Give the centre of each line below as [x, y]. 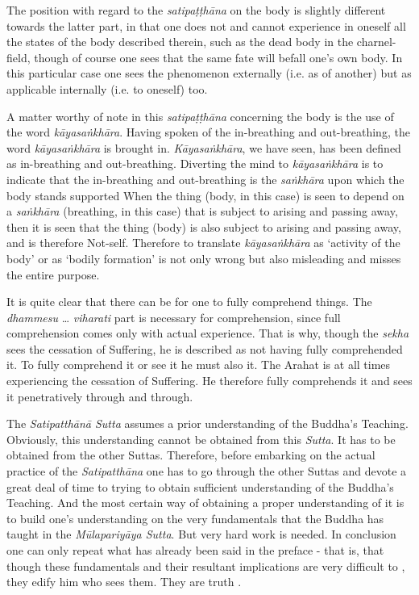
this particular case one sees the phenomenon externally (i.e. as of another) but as [209, 73]
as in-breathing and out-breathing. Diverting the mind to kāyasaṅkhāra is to [195, 163]
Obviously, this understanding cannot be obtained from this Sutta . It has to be [201, 439]
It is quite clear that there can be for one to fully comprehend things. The [189, 302]
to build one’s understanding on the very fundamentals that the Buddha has [195, 518]
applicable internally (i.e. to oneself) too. [107, 88]
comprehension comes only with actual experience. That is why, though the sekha [208, 333]
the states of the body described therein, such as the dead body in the [180, 42]
